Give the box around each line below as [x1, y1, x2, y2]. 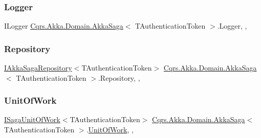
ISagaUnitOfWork [4, 114, 60, 125]
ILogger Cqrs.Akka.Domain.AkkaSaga [4, 20, 123, 31]
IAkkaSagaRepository [4, 62, 72, 73]
